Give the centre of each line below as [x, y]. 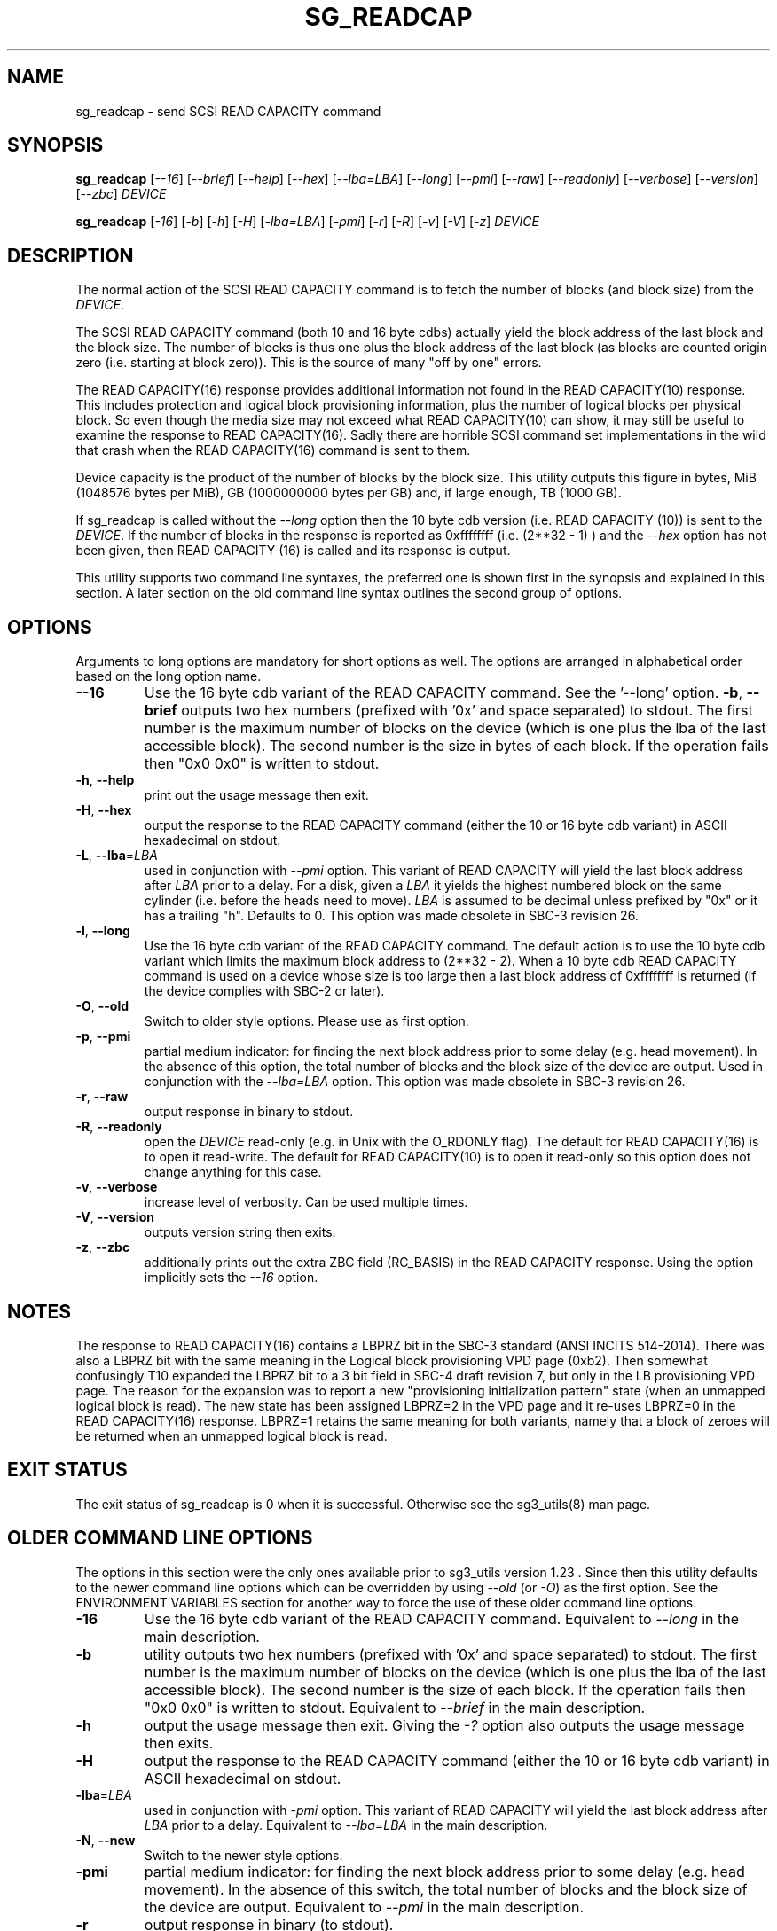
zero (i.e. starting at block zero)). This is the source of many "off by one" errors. [309, 363]
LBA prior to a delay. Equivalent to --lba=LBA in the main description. [346, 1825]
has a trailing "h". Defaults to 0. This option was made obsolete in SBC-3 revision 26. [391, 916]
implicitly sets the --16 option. [231, 1278]
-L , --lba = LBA [117, 856]
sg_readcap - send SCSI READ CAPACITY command [228, 111]
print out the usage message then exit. [256, 795]
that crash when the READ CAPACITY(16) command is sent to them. [273, 450]
